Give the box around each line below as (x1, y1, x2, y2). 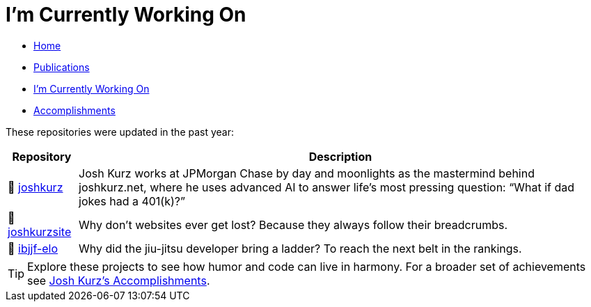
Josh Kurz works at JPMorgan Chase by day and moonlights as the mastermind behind (79, 166, 535, 180)
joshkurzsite (8, 224, 72, 239)
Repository (12, 149, 72, 164)
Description (308, 149, 372, 164)
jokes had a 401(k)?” (79, 194, 186, 208)
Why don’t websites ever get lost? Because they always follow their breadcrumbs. (79, 217, 508, 232)
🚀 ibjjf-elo (8, 241, 58, 255)
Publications (33, 61, 90, 73)
